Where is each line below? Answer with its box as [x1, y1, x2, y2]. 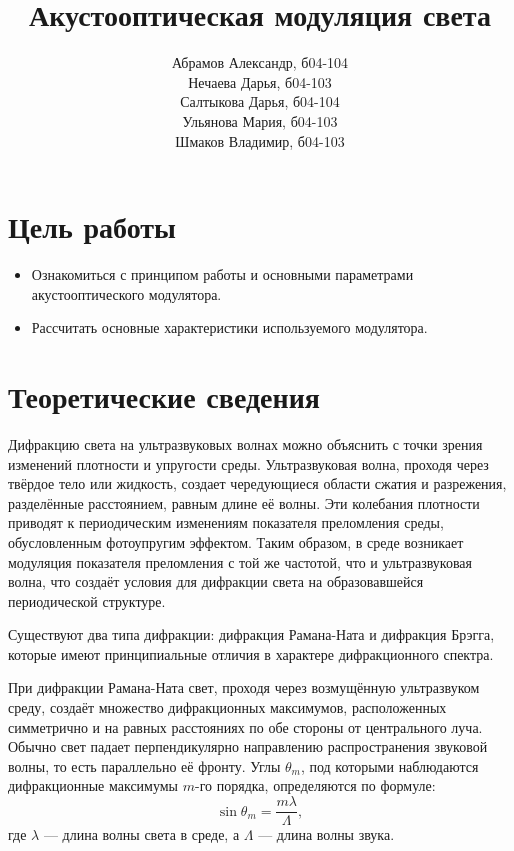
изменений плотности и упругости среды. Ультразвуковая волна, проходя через [8, 453, 489, 474]
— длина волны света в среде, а [43, 824, 240, 845]
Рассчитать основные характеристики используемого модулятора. [31, 317, 428, 338]
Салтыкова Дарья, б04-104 [180, 91, 340, 112]
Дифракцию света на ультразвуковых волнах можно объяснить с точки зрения [8, 433, 483, 454]
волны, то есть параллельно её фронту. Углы [8, 755, 281, 776]
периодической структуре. [8, 590, 166, 611]
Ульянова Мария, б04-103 [182, 110, 338, 131]
